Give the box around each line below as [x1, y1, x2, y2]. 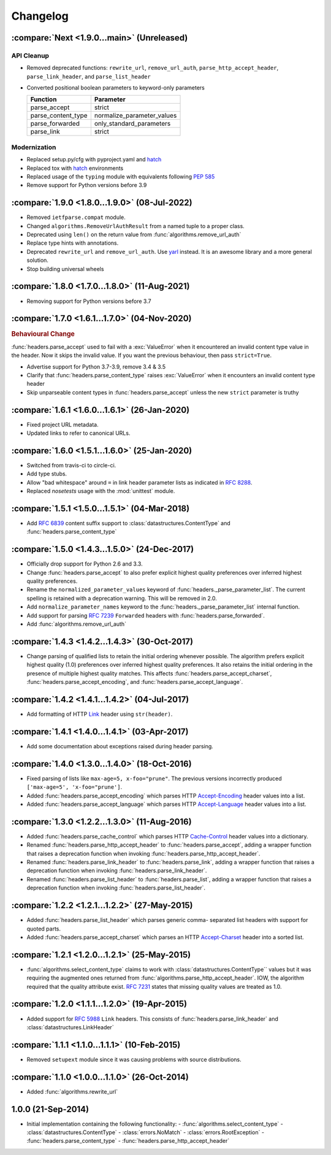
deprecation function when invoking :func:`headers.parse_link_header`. [26, 867, 207, 874]
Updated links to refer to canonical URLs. [26, 429, 131, 437]
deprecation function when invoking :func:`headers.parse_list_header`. [26, 884, 205, 892]
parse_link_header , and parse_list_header [26, 72, 151, 80]
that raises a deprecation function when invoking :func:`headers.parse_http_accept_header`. [26, 850, 261, 857]
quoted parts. [26, 925, 61, 932]
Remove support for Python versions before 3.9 [26, 182, 147, 189]
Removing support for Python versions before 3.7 [26, 297, 151, 305]
